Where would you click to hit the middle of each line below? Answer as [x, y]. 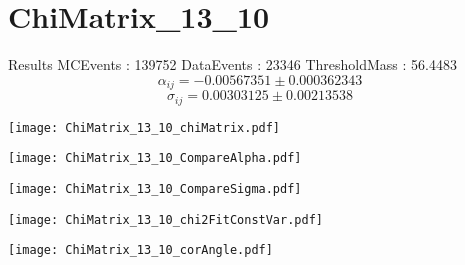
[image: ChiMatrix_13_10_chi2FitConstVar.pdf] [165, 219]
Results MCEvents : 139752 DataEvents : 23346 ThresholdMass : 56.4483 [232, 64]
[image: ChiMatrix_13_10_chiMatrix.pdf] [144, 127]
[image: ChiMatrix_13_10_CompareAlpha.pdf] [155, 158]
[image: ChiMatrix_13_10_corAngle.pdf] [140, 250]
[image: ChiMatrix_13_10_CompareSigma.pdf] [155, 188]
